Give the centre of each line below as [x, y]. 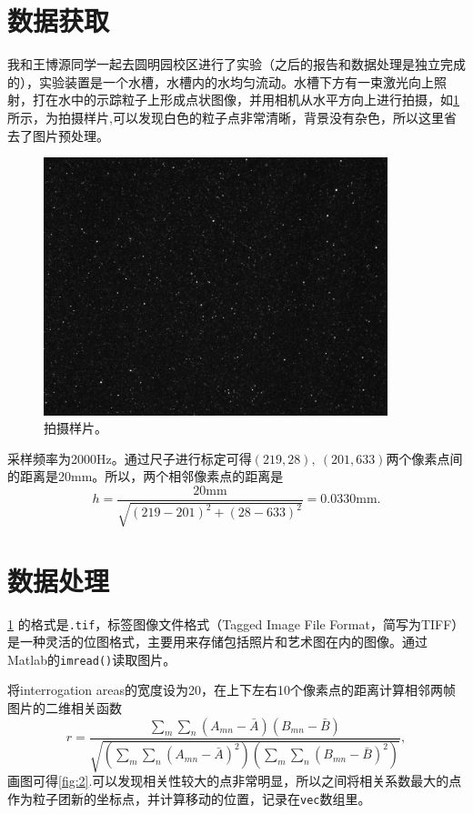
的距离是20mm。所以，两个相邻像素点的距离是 [146, 476]
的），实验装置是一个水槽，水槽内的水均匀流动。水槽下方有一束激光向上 [221, 81]
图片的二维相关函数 [65, 708]
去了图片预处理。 [58, 135]
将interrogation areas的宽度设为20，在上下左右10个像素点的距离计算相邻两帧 [231, 690]
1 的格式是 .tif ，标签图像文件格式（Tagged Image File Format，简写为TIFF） [236, 623]
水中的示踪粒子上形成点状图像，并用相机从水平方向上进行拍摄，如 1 [258, 100]
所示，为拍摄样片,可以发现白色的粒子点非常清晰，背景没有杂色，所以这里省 [232, 117]
